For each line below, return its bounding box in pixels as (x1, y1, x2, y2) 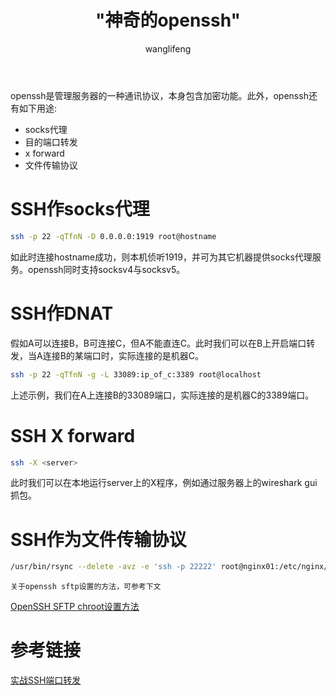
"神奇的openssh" (94, 9, 242, 32)
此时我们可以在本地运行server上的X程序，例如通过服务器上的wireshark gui (10, 477, 318, 489)
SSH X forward (10, 424, 136, 447)
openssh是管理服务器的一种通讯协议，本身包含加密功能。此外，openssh (10, 89, 309, 101)
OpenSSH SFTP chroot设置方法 (10, 601, 140, 613)
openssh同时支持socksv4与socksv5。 (27, 263, 186, 275)
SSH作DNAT (10, 302, 114, 325)
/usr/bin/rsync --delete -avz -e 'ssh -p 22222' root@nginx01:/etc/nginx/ (10, 562, 329, 572)
